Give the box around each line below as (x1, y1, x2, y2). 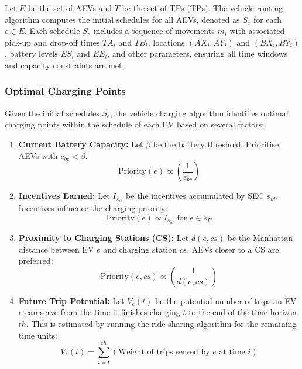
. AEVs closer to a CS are (187, 243, 279, 255)
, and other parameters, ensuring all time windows (107, 47, 288, 60)
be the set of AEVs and (28, 2, 112, 13)
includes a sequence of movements (93, 25, 215, 37)
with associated (229, 25, 285, 37)
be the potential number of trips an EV (155, 294, 297, 306)
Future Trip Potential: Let (18, 294, 125, 306)
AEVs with (18, 149, 58, 161)
